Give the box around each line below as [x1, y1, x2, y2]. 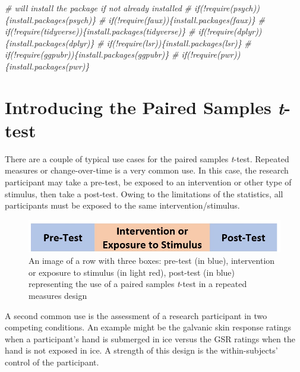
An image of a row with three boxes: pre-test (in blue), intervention [29, 254, 275, 267]
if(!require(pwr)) [181, 48, 241, 61]
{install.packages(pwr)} [5, 59, 90, 72]
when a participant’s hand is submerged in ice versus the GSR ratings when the [5, 332, 295, 345]
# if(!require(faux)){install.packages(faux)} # [98, 13, 265, 26]
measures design [29, 289, 87, 302]
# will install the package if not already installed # [5, 2, 192, 14]
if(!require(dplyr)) [198, 25, 262, 37]
